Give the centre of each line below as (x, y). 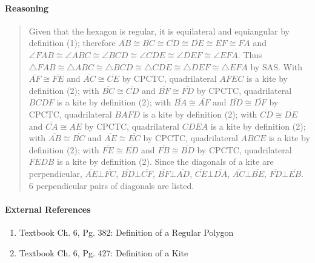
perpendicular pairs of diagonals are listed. (115, 185)
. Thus (250, 54)
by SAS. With (277, 66)
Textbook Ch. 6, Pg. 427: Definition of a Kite (104, 252)
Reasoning (27, 8)
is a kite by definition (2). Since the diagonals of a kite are (165, 161)
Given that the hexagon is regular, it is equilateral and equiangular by (159, 31)
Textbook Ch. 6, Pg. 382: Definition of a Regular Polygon (126, 232)
